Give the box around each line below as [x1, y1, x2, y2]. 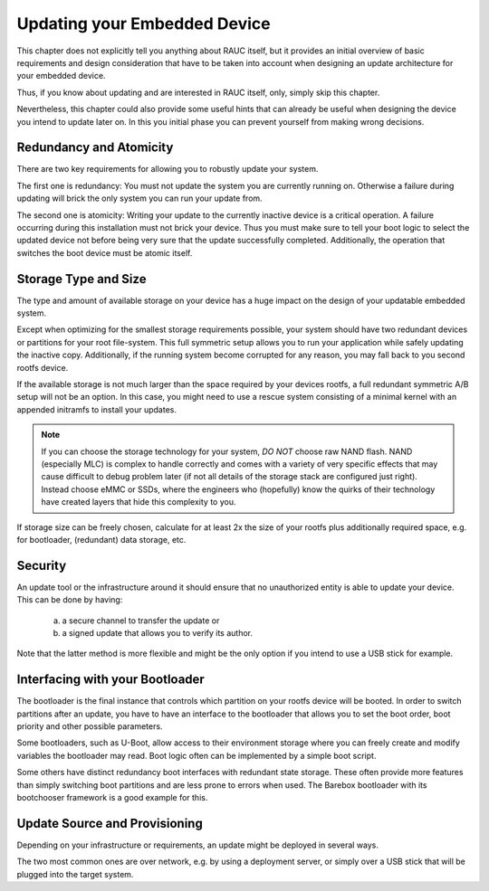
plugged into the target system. [16, 868, 134, 879]
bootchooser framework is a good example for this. [16, 792, 208, 803]
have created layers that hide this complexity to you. [41, 497, 236, 507]
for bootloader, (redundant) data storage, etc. [16, 534, 187, 545]
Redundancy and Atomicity [16, 140, 174, 156]
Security [16, 557, 67, 573]
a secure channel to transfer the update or [62, 615, 220, 626]
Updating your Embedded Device [16, 14, 271, 33]
